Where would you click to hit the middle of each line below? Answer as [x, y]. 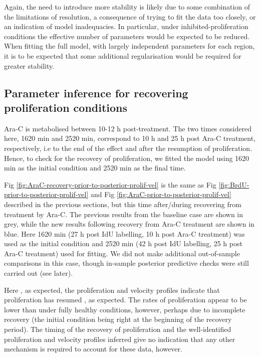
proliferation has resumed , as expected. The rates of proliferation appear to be [125, 300]
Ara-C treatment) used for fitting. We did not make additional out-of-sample [122, 253]
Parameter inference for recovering [96, 93]
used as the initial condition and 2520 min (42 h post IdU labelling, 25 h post [123, 243]
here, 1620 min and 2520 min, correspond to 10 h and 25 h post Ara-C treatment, [130, 138]
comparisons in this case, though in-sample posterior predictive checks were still [126, 263]
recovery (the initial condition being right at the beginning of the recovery [118, 319]
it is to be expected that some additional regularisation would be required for [123, 55]
